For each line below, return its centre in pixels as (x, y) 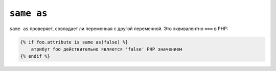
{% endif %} (35, 56)
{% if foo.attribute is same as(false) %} (74, 42)
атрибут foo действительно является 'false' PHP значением (107, 49)
